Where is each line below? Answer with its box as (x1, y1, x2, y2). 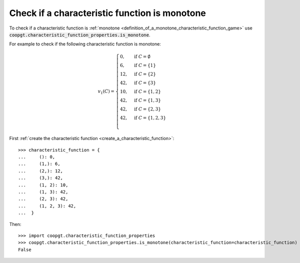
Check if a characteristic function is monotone (9, 7, 206, 18)
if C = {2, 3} (134, 106, 161, 112)
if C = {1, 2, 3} (134, 115, 166, 120)
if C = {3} (134, 80, 156, 85)
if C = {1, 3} (134, 97, 161, 103)
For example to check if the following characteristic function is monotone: (9, 41, 161, 47)
